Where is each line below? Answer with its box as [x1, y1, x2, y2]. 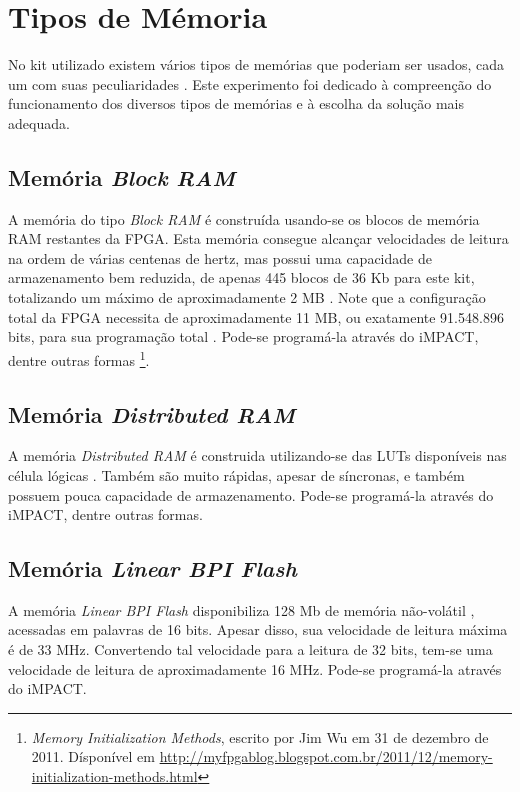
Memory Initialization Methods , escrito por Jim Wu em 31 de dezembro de [31, 726, 489, 747]
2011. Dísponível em [31, 746, 155, 767]
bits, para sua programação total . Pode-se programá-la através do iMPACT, [8, 326, 479, 347]
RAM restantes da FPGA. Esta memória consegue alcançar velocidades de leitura [8, 228, 509, 249]
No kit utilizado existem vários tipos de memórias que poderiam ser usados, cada [8, 54, 505, 75]
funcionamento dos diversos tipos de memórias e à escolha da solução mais [8, 93, 465, 114]
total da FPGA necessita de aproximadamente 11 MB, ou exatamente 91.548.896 [8, 306, 504, 327]
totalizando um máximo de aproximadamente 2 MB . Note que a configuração [8, 287, 486, 308]
